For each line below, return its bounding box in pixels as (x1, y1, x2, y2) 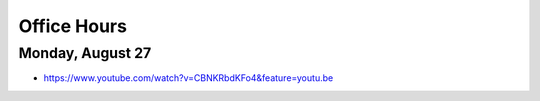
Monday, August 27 (18, 44, 152, 62)
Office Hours (18, 15, 127, 37)
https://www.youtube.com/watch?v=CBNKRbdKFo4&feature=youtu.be (43, 72, 334, 84)
